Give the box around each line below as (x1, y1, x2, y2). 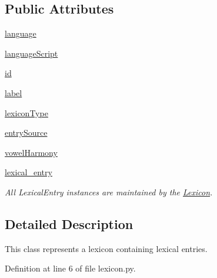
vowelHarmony (5, 146, 58, 158)
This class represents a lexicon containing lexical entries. (5, 242, 208, 254)
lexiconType (5, 106, 48, 119)
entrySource (5, 126, 48, 139)
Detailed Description (5, 214, 133, 233)
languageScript (5, 47, 58, 59)
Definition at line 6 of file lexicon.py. (5, 262, 136, 274)
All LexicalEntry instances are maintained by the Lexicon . (5, 185, 213, 198)
